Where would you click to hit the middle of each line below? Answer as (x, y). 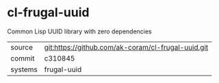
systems (24, 69)
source (22, 47)
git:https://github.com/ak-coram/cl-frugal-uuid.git (126, 47)
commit (23, 58)
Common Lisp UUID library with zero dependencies (79, 31)
